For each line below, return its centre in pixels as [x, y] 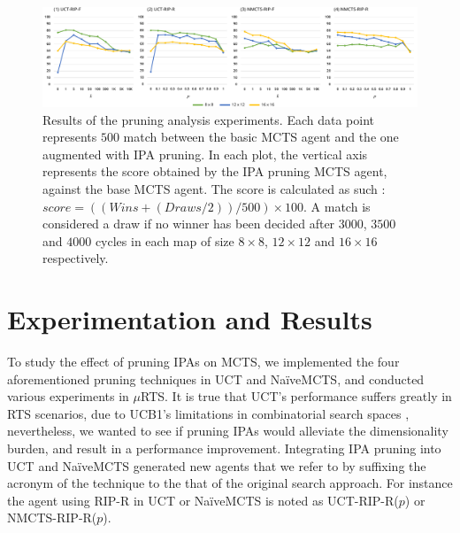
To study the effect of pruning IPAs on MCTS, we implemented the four [203, 362]
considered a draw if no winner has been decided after [189, 224]
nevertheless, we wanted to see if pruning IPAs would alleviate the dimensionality [228, 431]
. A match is [337, 206]
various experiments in [68, 396]
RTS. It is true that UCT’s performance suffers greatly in [296, 396]
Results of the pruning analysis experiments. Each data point [208, 119]
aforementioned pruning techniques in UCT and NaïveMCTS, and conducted [216, 379]
